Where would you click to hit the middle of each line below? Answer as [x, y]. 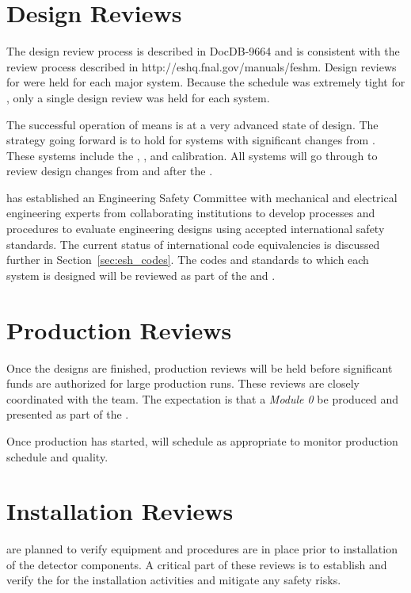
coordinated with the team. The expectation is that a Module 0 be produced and [203, 398]
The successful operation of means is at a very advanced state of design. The [192, 124]
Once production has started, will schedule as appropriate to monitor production [202, 440]
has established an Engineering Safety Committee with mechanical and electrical [202, 197]
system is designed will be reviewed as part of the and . [141, 275]
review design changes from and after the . [110, 171]
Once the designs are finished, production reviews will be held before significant [200, 367]
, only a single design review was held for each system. [138, 97]
